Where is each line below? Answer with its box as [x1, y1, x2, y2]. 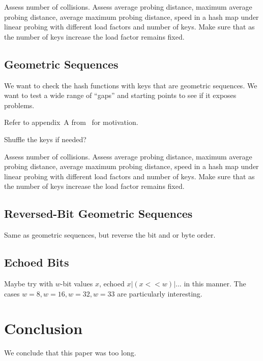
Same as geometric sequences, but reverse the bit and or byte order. [4, 229, 216, 240]
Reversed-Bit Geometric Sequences [4, 206, 193, 221]
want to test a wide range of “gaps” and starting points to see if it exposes [4, 90, 237, 101]
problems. [4, 100, 35, 110]
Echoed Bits [4, 254, 69, 270]
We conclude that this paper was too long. [4, 347, 136, 358]
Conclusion [4, 318, 83, 339]
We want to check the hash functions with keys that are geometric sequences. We [4, 80, 257, 90]
